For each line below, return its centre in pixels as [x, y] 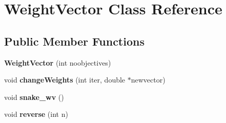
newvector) [148, 80]
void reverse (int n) [36, 114]
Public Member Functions [74, 41]
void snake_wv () [34, 97]
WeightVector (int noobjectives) [58, 62]
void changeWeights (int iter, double [65, 80]
